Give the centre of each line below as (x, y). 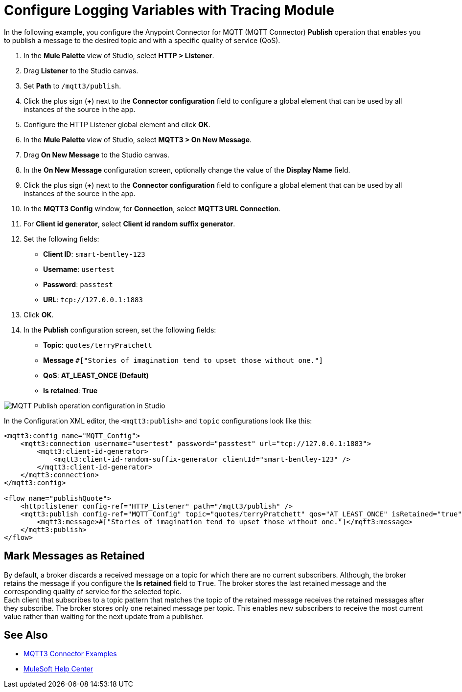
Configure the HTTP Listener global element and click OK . (117, 124)
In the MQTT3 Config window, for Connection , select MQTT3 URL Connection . (152, 208)
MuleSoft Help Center (58, 669)
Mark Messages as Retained (74, 556)
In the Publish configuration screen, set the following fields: (120, 330)
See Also (26, 635)
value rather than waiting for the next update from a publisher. (104, 616)
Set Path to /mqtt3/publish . (72, 86)
